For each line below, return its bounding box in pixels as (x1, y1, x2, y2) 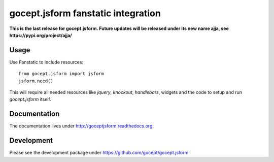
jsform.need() (18, 78, 53, 84)
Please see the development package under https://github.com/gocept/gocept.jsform (9, 150, 189, 156)
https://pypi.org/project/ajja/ (9, 32, 72, 38)
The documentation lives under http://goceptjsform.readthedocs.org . (9, 123, 154, 129)
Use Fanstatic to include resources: (9, 59, 84, 65)
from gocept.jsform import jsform (18, 71, 104, 77)
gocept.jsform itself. (9, 96, 52, 103)
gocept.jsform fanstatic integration (9, 8, 161, 19)
